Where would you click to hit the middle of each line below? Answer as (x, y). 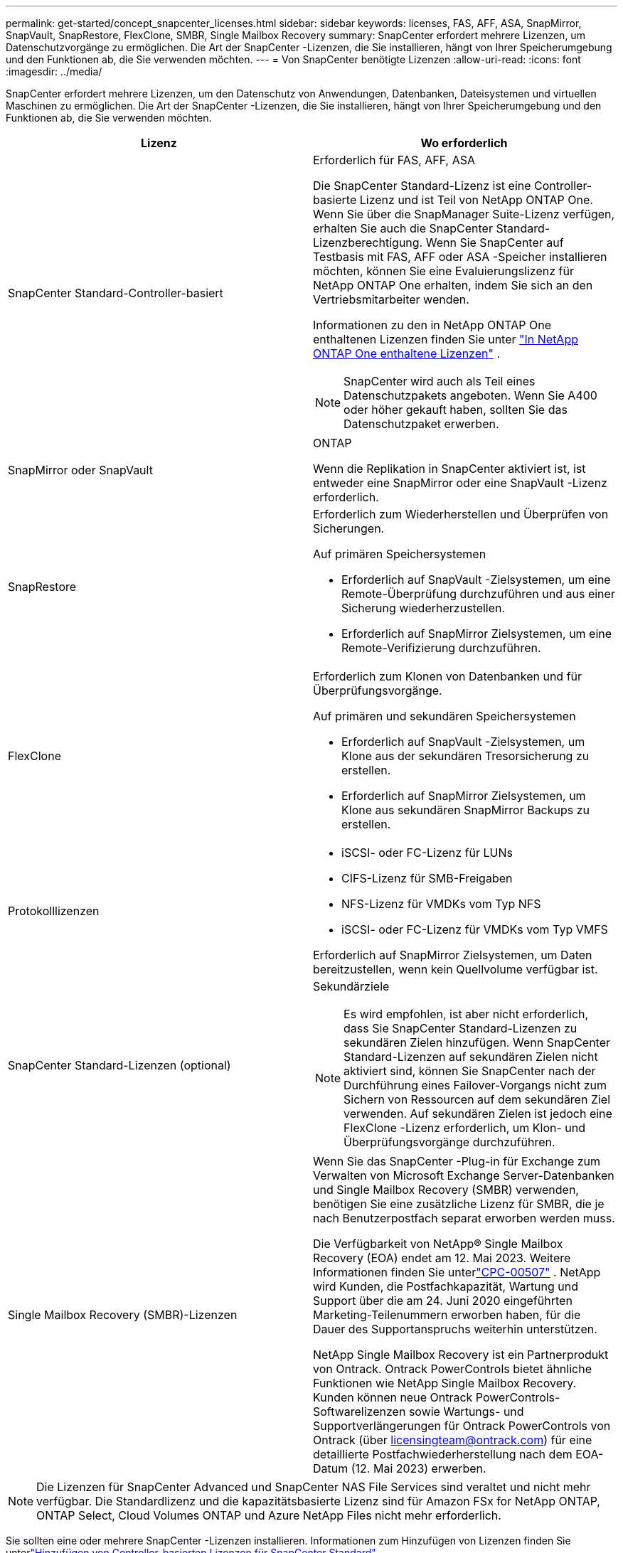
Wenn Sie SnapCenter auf (495, 242)
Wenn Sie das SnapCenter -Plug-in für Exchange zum (457, 1161)
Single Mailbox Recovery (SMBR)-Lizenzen (123, 1315)
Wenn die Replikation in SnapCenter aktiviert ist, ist (449, 469)
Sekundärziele (351, 986)
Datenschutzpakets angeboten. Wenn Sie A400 (470, 395)
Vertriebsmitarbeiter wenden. (391, 299)
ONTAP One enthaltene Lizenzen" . (407, 353)
